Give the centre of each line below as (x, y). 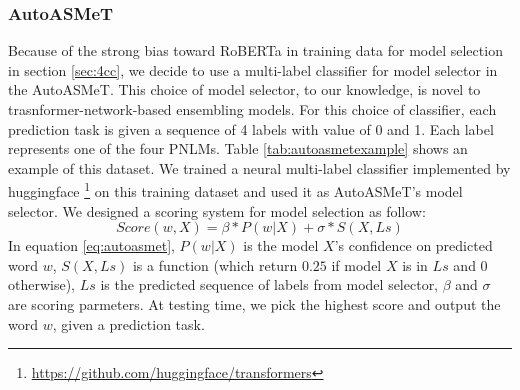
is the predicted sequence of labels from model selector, (269, 284)
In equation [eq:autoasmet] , (91, 245)
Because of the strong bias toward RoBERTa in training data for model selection (255, 50)
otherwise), (42, 284)
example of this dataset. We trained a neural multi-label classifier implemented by (259, 167)
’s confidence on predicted (413, 245)
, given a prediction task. (128, 323)
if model (356, 264)
